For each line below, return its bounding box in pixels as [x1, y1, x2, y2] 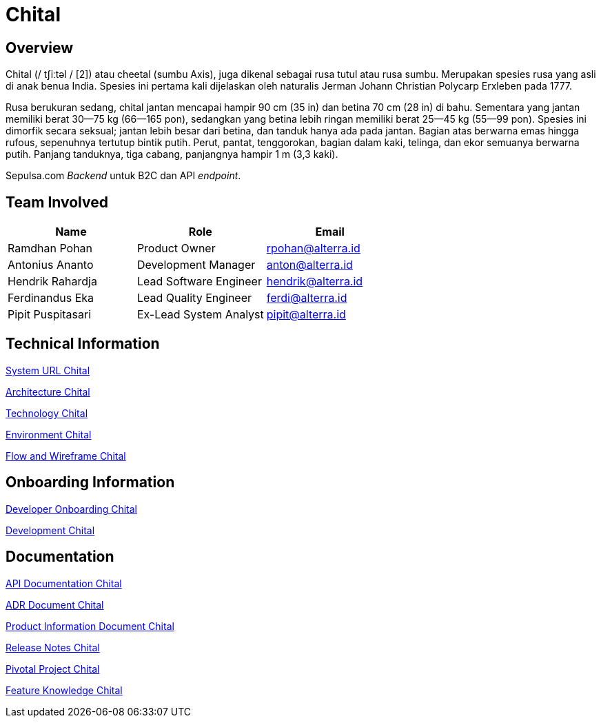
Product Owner [136, 241, 216, 256]
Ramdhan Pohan [8, 241, 93, 256]
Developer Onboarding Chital [6, 502, 138, 515]
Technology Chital [6, 407, 88, 419]
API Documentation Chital [6, 577, 122, 589]
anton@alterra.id [266, 258, 353, 272]
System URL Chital [6, 364, 90, 376]
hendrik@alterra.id [266, 274, 363, 289]
